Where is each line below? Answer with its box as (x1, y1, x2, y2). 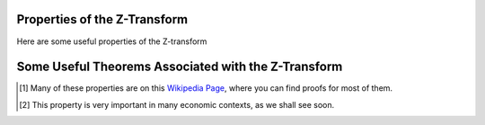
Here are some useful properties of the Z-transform (16, 36, 207, 47)
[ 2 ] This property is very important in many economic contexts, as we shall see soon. (19, 99, 335, 110)
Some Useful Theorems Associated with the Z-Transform (16, 59, 343, 75)
